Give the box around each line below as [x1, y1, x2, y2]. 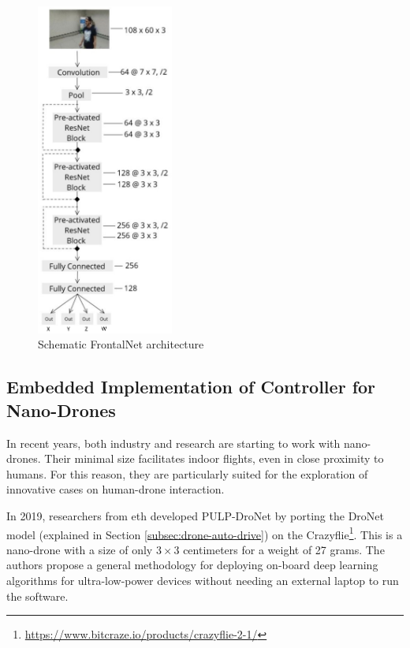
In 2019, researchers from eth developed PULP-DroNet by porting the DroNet [6, 507, 384, 523]
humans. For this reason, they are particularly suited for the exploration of [6, 465, 368, 482]
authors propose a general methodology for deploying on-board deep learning [6, 557, 378, 573]
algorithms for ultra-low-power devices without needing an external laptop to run [6, 572, 399, 588]
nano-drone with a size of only [6, 541, 153, 557]
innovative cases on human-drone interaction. [6, 481, 225, 497]
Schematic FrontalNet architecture [38, 336, 204, 352]
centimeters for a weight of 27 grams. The [183, 541, 385, 557]
